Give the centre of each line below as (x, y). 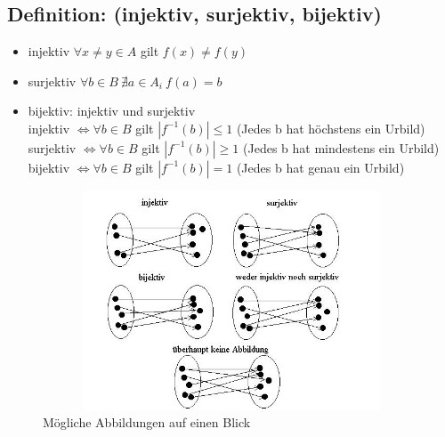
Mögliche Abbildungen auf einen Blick (147, 422)
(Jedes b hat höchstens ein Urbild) (331, 128)
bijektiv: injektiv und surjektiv (112, 111)
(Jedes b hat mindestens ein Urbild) (341, 147)
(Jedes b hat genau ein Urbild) (320, 167)
